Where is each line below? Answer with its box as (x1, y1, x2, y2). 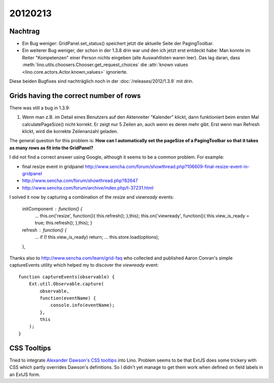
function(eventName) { (40, 295, 96, 301)
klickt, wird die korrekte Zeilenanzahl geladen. (22, 129, 119, 135)
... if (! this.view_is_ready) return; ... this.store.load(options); (35, 234, 159, 240)
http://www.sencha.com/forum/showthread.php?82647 (22, 178, 138, 184)
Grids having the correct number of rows (9, 91, 141, 100)
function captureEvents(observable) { (18, 274, 115, 279)
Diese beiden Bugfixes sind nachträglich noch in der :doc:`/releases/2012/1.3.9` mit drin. (9, 78, 194, 84)
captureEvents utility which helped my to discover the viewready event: (9, 262, 159, 268)
